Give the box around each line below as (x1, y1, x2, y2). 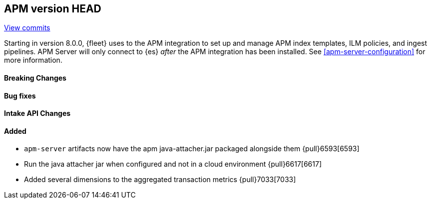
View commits (4, 23, 50, 32)
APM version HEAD (4, 2, 101, 15)
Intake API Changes (4, 109, 71, 118)
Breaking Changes (4, 74, 66, 83)
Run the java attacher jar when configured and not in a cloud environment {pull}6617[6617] (24, 160, 322, 169)
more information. (4, 56, 62, 65)
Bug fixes (4, 91, 36, 100)
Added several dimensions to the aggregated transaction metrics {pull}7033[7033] (24, 175, 296, 184)
